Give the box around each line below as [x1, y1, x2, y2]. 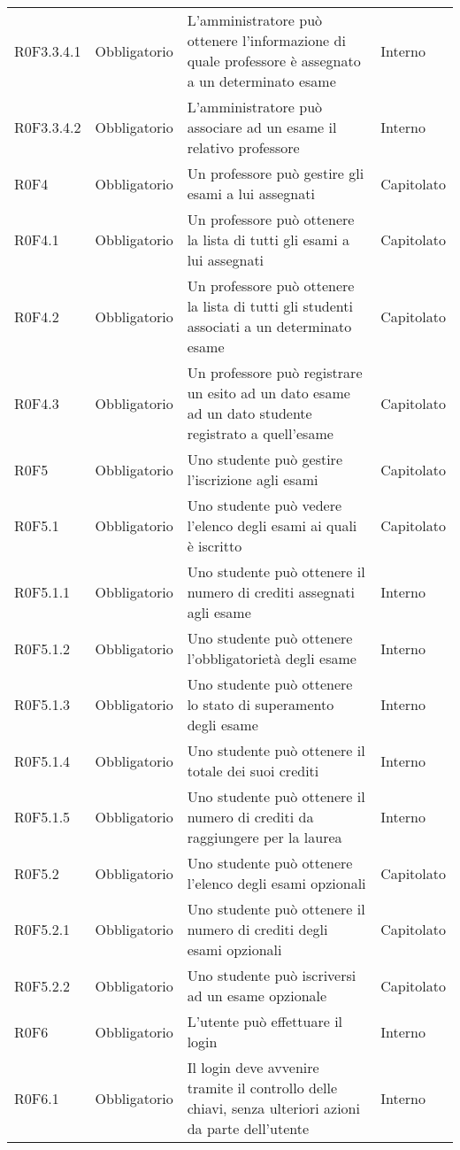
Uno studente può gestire [187, 449, 343, 469]
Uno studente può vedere [187, 495, 342, 515]
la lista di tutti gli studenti [187, 296, 353, 316]
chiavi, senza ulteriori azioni [187, 1098, 360, 1118]
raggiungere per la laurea [187, 827, 342, 847]
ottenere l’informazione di [187, 30, 346, 50]
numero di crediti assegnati [187, 582, 355, 602]
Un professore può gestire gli [187, 163, 364, 183]
